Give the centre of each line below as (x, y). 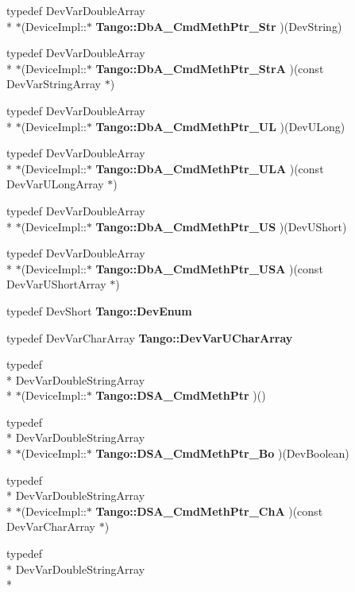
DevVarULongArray (55, 184)
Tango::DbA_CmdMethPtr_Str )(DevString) (219, 26)
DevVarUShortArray (56, 284)
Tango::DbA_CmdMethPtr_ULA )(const (210, 168)
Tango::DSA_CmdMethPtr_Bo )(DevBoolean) (222, 453)
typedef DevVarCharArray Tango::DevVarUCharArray (150, 337)
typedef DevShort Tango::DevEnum (99, 310)
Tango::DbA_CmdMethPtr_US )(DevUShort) (221, 226)
